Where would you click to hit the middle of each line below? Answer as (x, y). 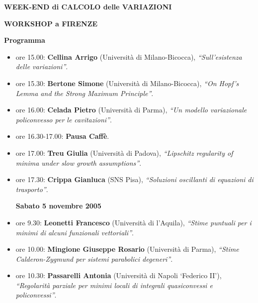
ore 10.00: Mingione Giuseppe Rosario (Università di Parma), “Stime (127, 249)
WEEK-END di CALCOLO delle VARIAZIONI (88, 6)
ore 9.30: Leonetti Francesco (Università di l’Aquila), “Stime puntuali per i (133, 222)
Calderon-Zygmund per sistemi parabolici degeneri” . (94, 258)
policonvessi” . (36, 295)
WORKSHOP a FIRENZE (51, 23)
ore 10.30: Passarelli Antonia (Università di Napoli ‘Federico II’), (119, 275)
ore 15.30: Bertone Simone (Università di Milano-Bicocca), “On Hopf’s (127, 83)
